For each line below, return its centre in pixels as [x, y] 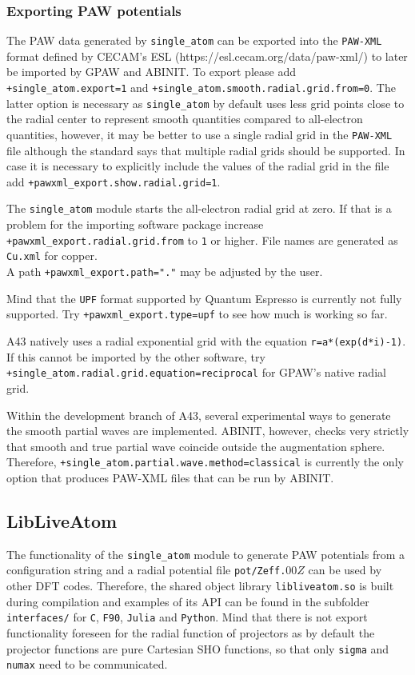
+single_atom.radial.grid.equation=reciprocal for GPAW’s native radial [196, 372]
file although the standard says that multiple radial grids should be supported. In [206, 150]
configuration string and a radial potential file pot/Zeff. [146, 570]
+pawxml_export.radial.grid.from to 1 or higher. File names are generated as [202, 240]
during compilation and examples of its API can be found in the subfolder [188, 601]
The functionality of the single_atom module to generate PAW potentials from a [206, 554]
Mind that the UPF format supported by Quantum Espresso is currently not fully [204, 298]
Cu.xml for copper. [52, 256]
